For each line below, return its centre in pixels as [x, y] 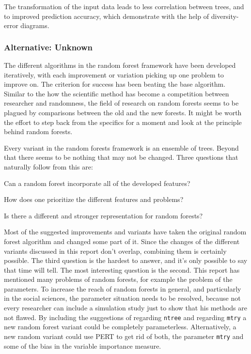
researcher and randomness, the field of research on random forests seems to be [121, 103]
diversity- [225, 16]
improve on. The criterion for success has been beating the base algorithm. [115, 84]
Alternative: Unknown [48, 47]
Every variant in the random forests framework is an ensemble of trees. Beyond [121, 147]
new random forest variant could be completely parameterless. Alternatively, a [120, 327]
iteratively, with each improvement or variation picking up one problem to [114, 74]
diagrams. [35, 25]
